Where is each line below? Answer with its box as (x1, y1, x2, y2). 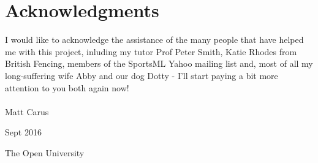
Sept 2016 (5, 126, 42, 138)
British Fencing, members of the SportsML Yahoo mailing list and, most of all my (5, 57, 313, 70)
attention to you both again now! (5, 81, 129, 94)
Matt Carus (5, 105, 49, 118)
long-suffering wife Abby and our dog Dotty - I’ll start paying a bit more (5, 69, 278, 81)
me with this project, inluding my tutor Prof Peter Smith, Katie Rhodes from (5, 45, 297, 58)
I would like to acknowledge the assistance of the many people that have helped (5, 33, 304, 46)
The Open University (5, 146, 85, 159)
